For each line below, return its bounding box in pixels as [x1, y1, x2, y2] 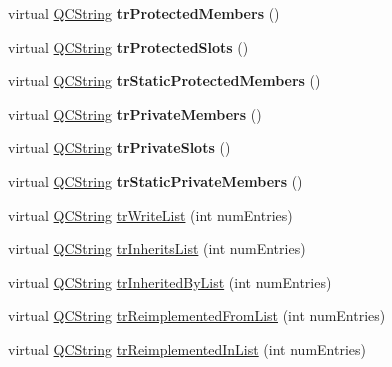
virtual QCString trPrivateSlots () [8, 137, 231, 158]
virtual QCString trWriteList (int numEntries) [8, 204, 293, 225]
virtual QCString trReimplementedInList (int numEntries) [8, 338, 366, 359]
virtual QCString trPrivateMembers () [8, 103, 262, 124]
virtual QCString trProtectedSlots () [8, 36, 249, 57]
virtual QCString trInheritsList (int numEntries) [8, 238, 306, 259]
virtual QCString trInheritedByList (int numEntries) [8, 271, 332, 292]
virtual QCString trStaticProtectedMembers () [8, 70, 321, 91]
